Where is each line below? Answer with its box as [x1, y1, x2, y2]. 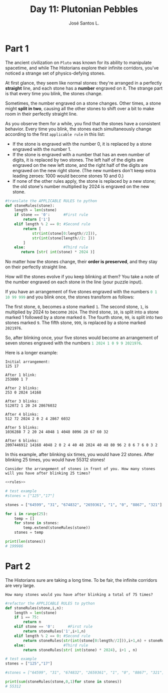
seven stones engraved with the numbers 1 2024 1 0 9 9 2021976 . [5, 340, 142, 346]
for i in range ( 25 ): [5, 511, 48, 516]
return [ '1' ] [23, 217, 50, 222]
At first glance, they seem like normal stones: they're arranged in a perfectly [5, 80, 162, 86]
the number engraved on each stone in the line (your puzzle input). [5, 279, 143, 285]
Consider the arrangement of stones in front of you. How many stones [5, 467, 155, 472]
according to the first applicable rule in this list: [5, 131, 105, 137]
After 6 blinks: [5, 438, 39, 444]
